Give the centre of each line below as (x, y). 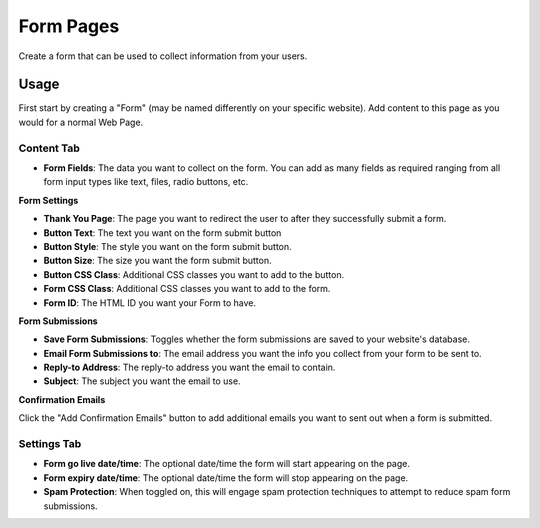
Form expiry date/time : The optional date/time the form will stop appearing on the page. (226, 477)
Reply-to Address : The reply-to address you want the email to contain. (189, 367)
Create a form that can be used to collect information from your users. (163, 56)
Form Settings (48, 200)
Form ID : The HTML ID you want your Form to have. (150, 302)
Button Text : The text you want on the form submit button (162, 232)
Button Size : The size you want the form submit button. (157, 261)
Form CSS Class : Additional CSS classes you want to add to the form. (187, 289)
